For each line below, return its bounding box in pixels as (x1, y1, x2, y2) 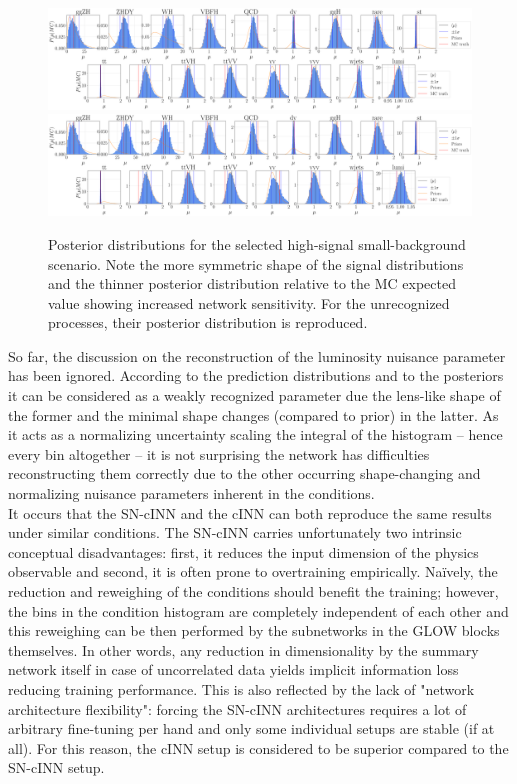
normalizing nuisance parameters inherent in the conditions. (8, 483, 375, 504)
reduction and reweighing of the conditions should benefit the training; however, (8, 581, 499, 601)
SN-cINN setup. (8, 757, 105, 778)
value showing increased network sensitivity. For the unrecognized (48, 292, 450, 313)
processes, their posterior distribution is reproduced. (48, 312, 368, 333)
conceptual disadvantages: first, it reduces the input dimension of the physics (8, 541, 479, 562)
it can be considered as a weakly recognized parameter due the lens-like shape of (8, 385, 501, 406)
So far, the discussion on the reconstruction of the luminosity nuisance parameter (8, 345, 506, 366)
